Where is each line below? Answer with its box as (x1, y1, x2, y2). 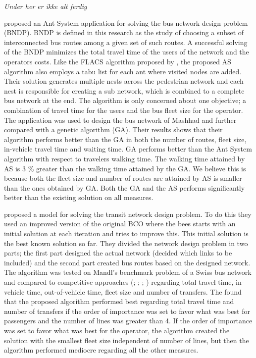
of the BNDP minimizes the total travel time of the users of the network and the (4, 47, 249, 57)
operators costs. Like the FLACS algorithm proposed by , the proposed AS (4, 56, 231, 66)
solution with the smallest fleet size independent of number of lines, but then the (4, 335, 249, 345)
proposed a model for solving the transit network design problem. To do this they (4, 208, 252, 219)
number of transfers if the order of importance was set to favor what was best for (4, 306, 250, 316)
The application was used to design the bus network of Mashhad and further (4, 114, 237, 125)
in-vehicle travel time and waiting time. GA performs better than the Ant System (4, 144, 252, 154)
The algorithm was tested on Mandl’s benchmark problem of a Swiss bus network (4, 267, 252, 277)
